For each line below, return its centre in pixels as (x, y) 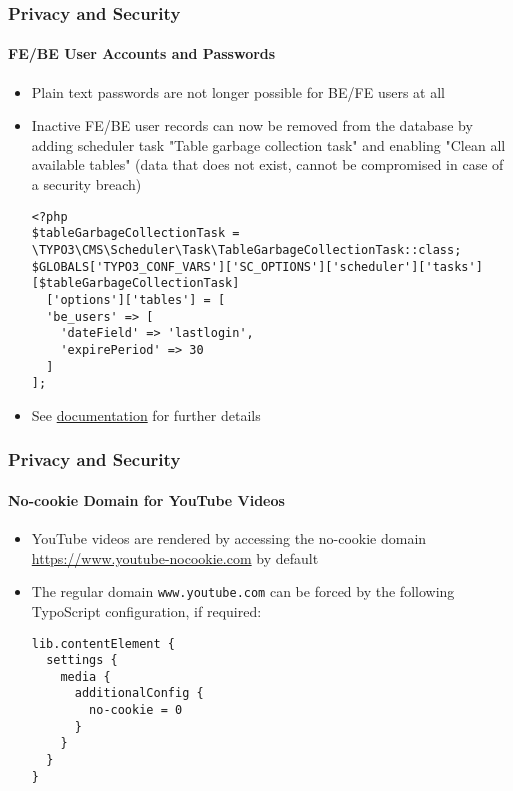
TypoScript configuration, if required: (146, 610)
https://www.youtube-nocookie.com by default (175, 557)
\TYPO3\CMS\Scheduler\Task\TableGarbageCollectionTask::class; (246, 249)
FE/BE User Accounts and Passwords (142, 53)
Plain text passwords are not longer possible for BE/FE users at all (238, 91)
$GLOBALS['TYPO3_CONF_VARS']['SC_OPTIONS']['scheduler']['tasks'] (257, 266)
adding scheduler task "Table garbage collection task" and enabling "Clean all (268, 144)
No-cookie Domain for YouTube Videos (146, 499)
